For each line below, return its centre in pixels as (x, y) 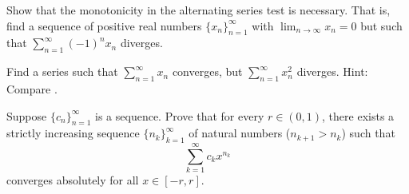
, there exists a (358, 115)
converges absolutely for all (73, 180)
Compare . (32, 88)
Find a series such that (62, 71)
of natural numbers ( (240, 133)
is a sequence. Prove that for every (180, 115)
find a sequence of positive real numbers (104, 25)
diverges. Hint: (332, 71)
